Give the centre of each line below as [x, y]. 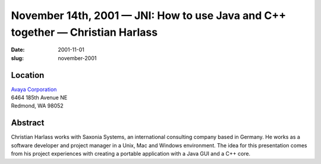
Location [28, 75]
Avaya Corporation [34, 89]
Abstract [28, 123]
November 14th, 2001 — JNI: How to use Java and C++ [149, 15]
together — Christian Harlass [84, 32]
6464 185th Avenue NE [39, 97]
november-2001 [77, 58]
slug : [17, 58]
